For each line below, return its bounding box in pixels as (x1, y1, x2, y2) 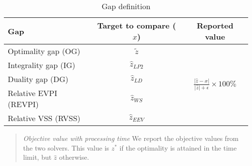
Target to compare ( (97, 20, 176, 31)
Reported (196, 20, 234, 31)
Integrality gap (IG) (8, 59, 76, 70)
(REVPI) (8, 98, 39, 110)
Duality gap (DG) (8, 73, 69, 84)
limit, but (23, 152, 52, 162)
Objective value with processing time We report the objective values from (23, 133, 239, 143)
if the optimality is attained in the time (119, 142, 237, 152)
